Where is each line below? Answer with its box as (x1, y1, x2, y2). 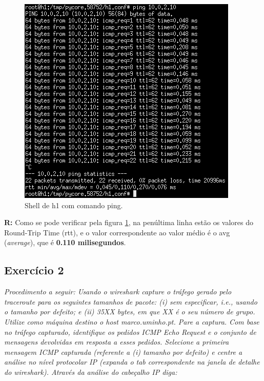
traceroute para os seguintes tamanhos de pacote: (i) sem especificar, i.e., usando (4, 296, 257, 307)
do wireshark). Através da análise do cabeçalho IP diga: (4, 366, 177, 377)
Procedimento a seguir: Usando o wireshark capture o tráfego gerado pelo (4, 286, 232, 297)
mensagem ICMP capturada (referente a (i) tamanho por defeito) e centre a (4, 346, 242, 357)
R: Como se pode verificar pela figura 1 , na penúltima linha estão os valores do (4, 217, 254, 228)
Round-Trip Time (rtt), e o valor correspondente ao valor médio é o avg (4, 227, 230, 237)
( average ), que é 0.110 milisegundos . (4, 237, 126, 248)
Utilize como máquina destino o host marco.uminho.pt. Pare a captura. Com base (4, 316, 259, 327)
